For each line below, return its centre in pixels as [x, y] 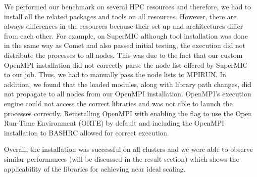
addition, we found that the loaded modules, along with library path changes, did [128, 84]
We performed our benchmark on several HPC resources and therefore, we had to [128, 6]
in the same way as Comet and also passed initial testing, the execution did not [125, 45]
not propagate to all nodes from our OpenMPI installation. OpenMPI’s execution [128, 94]
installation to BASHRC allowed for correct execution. [87, 132]
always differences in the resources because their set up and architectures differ [124, 26]
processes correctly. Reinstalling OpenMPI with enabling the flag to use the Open [128, 113]
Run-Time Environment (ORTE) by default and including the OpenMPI [114, 123]
